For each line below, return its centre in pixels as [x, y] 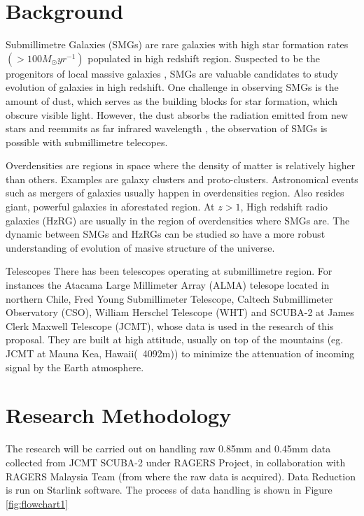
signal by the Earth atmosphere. [75, 367]
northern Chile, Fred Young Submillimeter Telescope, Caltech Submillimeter [169, 298]
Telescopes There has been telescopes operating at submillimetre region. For [169, 271]
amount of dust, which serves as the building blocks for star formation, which [171, 100]
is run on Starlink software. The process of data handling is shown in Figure [169, 490]
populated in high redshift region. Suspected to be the [204, 58]
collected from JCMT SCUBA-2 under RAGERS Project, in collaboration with [176, 462]
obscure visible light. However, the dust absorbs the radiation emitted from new [177, 114]
